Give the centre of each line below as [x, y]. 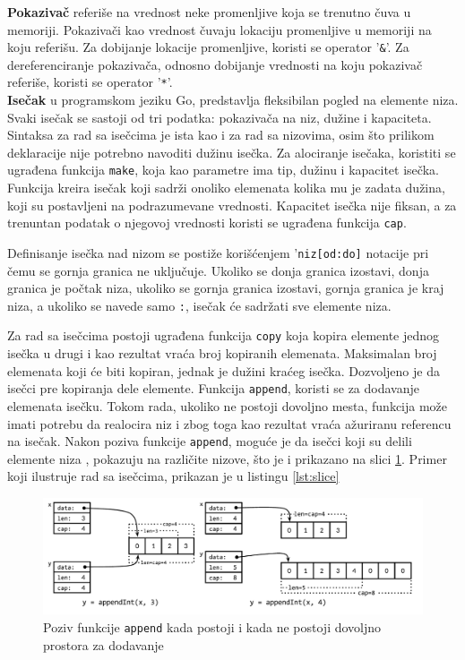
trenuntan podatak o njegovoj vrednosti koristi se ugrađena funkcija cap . [207, 223]
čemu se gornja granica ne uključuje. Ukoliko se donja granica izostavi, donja [218, 270]
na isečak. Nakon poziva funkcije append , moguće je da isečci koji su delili [210, 441]
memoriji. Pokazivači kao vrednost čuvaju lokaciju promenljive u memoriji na [220, 29]
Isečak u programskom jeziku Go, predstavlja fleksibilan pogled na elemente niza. [233, 100]
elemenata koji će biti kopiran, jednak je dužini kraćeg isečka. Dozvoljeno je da [224, 370]
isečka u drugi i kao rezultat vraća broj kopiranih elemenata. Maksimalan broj [222, 353]
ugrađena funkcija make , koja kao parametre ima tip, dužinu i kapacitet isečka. [223, 170]
